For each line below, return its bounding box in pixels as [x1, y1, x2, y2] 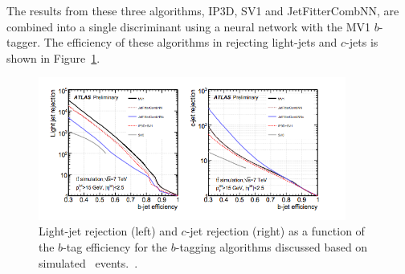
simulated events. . [39, 254, 138, 271]
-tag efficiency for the [63, 239, 168, 256]
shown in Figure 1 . [6, 49, 100, 66]
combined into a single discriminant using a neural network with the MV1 [6, 18, 371, 35]
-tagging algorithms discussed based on [175, 239, 368, 256]
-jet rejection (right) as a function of [186, 223, 365, 239]
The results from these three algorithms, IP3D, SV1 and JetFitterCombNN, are [6, 2, 399, 18]
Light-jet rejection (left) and [39, 223, 178, 239]
